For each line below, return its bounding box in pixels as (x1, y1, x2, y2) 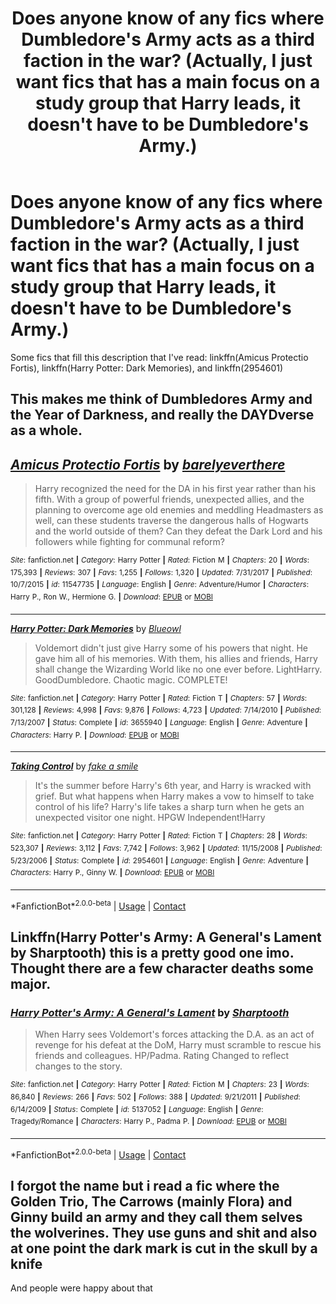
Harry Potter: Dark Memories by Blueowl (10, 622, 182, 634)
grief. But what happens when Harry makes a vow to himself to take (34, 790, 315, 802)
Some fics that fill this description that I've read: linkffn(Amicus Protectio (10, 351, 309, 363)
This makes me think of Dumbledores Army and (10, 391, 313, 408)
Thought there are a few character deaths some (10, 960, 314, 977)
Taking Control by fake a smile (10, 760, 139, 772)
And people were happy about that (10, 1282, 153, 1294)
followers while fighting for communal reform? (34, 536, 225, 548)
